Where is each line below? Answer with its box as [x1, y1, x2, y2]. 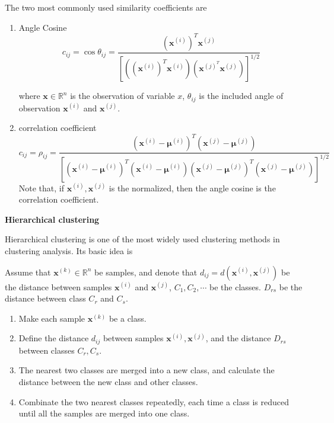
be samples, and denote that [94, 265, 198, 278]
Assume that [5, 265, 51, 278]
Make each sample [18, 312, 85, 324]
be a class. [109, 312, 147, 324]
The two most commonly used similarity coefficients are [5, 1, 207, 13]
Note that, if [18, 181, 65, 194]
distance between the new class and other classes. [18, 375, 198, 387]
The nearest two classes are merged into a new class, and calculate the [18, 364, 275, 376]
